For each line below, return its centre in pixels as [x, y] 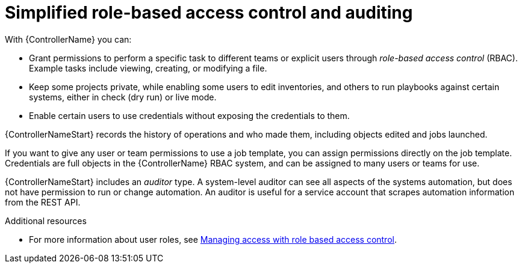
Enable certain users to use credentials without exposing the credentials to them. [189, 115]
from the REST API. [43, 202]
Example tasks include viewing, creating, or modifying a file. [148, 68]
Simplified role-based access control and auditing [209, 13]
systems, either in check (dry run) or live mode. [123, 97]
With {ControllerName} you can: [68, 39]
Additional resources [46, 221]
